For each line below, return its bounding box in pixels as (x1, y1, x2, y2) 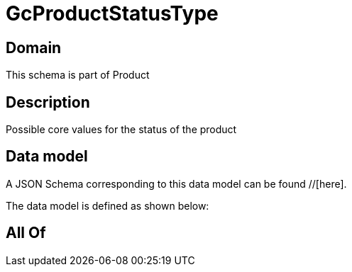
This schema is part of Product (6, 69, 150, 81)
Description (6, 93, 90, 111)
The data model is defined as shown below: (6, 199, 209, 212)
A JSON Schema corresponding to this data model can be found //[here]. (6, 177, 347, 190)
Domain (6, 38, 62, 57)
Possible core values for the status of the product (6, 123, 237, 136)
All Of (6, 224, 46, 242)
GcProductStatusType (6, 1, 219, 25)
